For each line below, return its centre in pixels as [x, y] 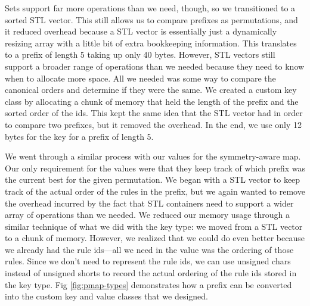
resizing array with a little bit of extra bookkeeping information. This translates [151, 43]
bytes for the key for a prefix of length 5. [79, 136]
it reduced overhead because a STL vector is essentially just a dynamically [141, 31]
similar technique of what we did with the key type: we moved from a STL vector [154, 226]
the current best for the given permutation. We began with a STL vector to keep [153, 179]
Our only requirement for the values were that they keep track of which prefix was [155, 168]
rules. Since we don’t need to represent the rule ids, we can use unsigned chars [148, 261]
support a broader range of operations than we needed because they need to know [155, 66]
